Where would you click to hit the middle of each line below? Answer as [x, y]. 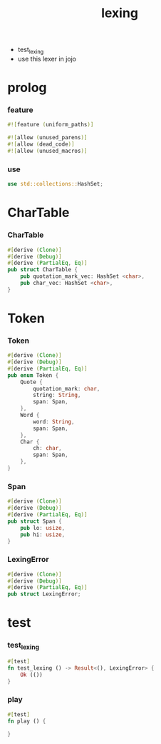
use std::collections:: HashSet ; [55, 184]
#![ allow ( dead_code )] [41, 144]
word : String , [54, 422]
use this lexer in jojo [47, 59]
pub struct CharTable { [43, 270]
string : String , [57, 395]
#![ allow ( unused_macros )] [47, 151]
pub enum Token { [33, 375]
